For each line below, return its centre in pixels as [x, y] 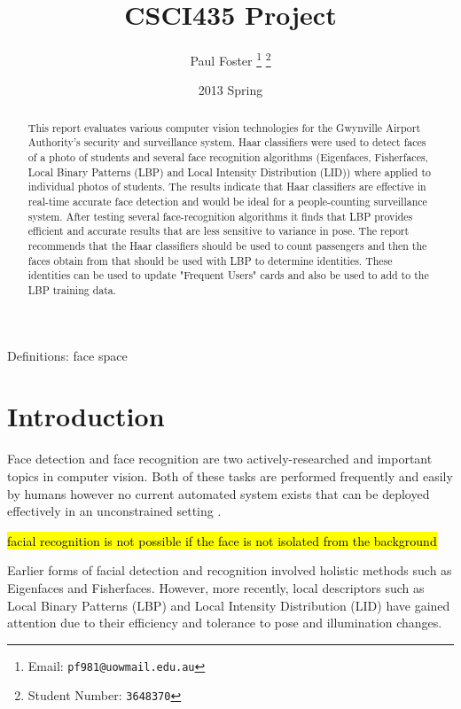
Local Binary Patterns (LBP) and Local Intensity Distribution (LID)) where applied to [229, 171]
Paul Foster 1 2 [230, 59]
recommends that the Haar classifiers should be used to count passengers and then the [227, 246]
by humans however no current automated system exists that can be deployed [219, 493]
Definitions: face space [67, 355]
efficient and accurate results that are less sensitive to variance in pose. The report [219, 231]
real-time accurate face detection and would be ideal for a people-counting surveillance [227, 202]
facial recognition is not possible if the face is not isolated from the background [222, 540]
